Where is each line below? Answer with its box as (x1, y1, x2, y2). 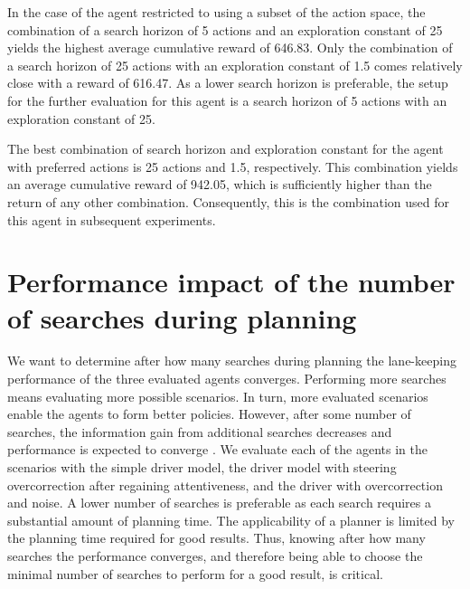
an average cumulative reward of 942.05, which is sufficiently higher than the (7, 175, 432, 194)
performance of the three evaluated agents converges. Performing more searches (7, 369, 446, 388)
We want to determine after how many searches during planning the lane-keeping (7, 351, 456, 370)
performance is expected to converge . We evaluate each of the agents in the (7, 440, 428, 459)
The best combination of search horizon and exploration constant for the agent (7, 139, 444, 158)
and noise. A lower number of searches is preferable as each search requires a (7, 493, 431, 512)
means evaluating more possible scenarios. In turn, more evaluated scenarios (7, 386, 428, 405)
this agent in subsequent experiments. (7, 210, 216, 229)
